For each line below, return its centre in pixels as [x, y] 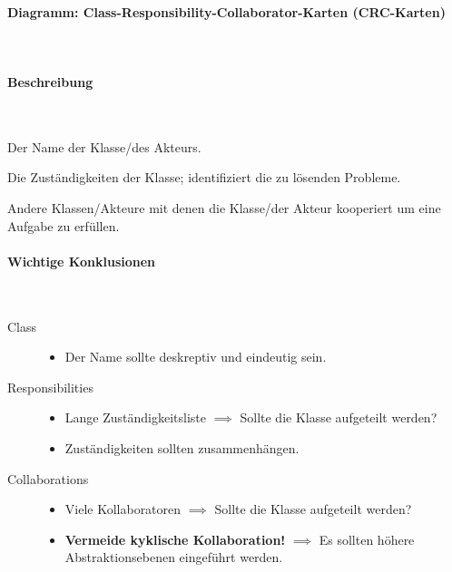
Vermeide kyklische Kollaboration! [175, 539]
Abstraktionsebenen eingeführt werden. [174, 557]
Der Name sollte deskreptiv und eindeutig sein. [196, 357]
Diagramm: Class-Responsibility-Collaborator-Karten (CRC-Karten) [226, 11]
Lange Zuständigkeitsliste [136, 417]
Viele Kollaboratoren [123, 509]
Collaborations [48, 478]
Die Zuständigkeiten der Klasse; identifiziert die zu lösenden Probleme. [204, 177]
